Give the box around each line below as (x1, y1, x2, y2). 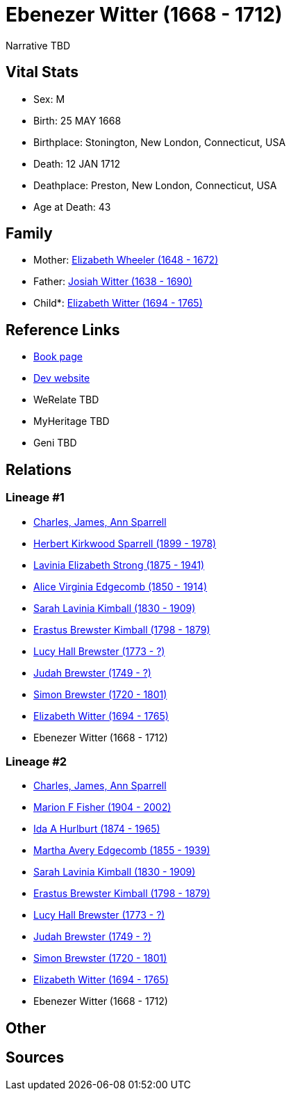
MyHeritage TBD (33, 415, 110, 428)
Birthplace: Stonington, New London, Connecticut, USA (33, 136, 286, 148)
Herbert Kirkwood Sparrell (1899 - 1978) (33, 537, 217, 549)
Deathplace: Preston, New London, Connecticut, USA (33, 179, 277, 191)
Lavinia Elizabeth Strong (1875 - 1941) (33, 558, 205, 571)
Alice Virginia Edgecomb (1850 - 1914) (33, 580, 208, 593)
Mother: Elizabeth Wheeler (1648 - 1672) (33, 254, 219, 266)
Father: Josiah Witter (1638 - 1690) (33, 275, 192, 288)
